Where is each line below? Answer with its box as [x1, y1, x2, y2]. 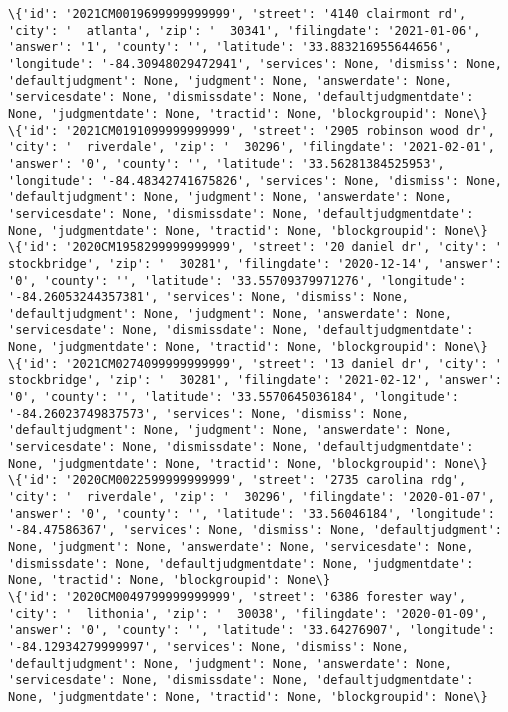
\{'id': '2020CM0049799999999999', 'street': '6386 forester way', [8, 589, 467, 604]
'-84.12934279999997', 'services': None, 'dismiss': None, [8, 639, 409, 654]
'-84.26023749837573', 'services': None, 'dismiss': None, [8, 406, 409, 421]
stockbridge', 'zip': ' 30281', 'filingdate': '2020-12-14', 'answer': [8, 256, 502, 271]
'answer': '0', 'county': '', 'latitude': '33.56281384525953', [8, 156, 445, 171]
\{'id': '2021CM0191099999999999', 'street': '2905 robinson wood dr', [8, 123, 495, 138]
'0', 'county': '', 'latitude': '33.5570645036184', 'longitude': [8, 390, 460, 405]
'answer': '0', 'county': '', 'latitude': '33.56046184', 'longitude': [8, 506, 495, 521]
